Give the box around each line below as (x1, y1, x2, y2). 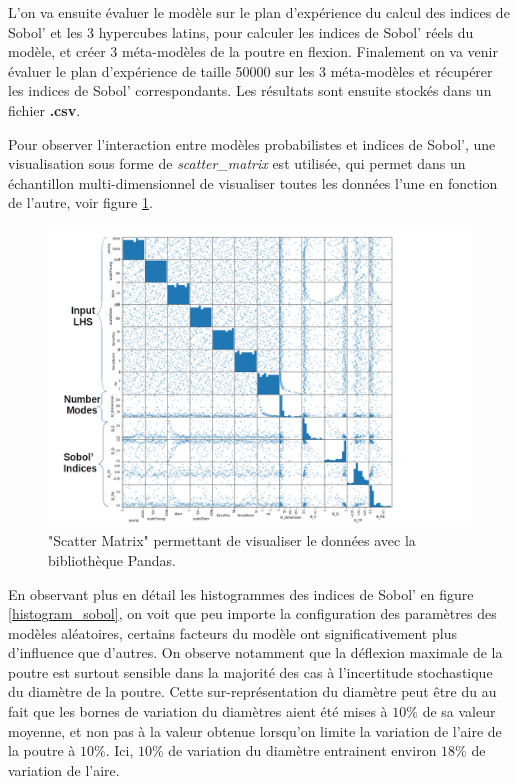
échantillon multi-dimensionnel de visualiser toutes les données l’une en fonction (8, 172, 498, 193)
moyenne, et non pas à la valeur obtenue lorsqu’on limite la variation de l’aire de (8, 720, 502, 741)
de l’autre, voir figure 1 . (8, 192, 153, 213)
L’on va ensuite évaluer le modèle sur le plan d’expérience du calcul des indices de (8, 2, 510, 22)
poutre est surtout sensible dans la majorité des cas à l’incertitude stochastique (8, 661, 493, 682)
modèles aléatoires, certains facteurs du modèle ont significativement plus (8, 622, 457, 643)
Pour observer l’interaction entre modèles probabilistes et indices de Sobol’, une (8, 133, 496, 154)
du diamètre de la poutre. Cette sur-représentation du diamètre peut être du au (8, 681, 497, 702)
